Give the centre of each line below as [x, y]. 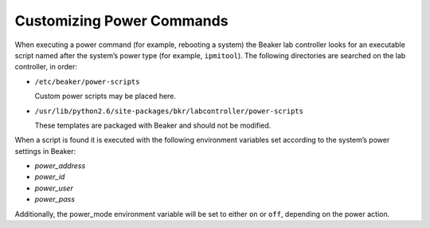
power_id [50, 177]
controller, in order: [46, 67]
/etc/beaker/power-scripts [87, 81]
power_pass [55, 199]
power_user [54, 188]
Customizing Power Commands [121, 21]
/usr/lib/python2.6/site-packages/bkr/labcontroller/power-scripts [169, 111]
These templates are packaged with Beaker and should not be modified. [153, 125]
